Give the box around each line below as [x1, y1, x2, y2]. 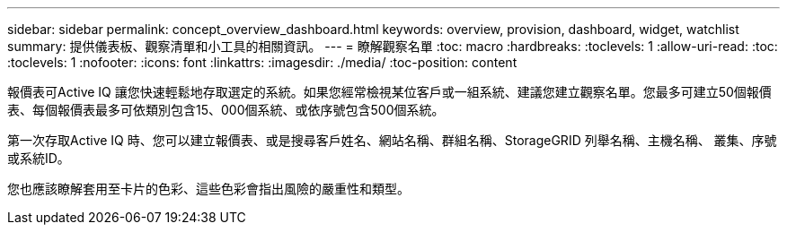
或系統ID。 [7, 150, 70, 166]
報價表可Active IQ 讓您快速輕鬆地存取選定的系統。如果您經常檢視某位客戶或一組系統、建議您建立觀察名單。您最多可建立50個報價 [7, 84, 772, 99]
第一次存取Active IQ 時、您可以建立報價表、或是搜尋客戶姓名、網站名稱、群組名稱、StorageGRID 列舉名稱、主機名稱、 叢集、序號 [7, 133, 777, 148]
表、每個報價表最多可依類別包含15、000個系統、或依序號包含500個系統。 [7, 102, 445, 117]
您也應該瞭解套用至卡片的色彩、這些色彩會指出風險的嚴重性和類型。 [7, 181, 410, 196]
